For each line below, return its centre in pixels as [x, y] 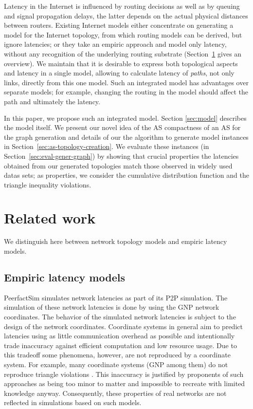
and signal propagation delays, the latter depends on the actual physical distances [126, 15]
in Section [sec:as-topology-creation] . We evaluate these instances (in [107, 146]
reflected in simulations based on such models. [73, 402]
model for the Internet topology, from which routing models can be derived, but [123, 34]
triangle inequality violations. [48, 184]
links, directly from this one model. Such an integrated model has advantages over [126, 82]
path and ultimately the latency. [52, 101]
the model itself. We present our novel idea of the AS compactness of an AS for [122, 127]
